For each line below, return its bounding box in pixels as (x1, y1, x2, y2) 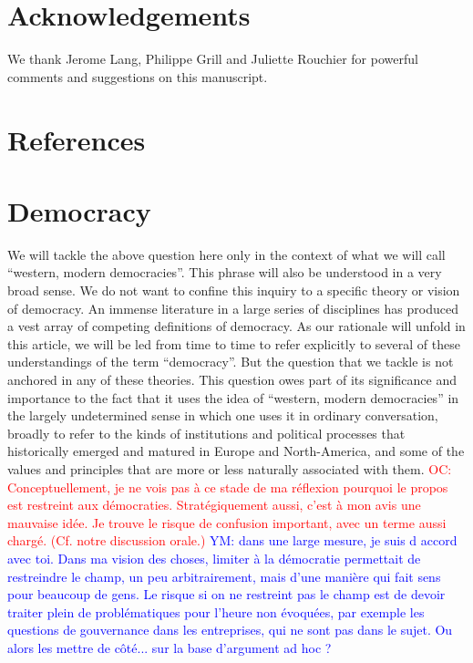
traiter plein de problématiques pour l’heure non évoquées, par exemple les (7, 602, 425, 621)
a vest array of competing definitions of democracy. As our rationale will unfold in (7, 316, 466, 336)
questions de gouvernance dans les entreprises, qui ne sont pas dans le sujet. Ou (7, 620, 453, 639)
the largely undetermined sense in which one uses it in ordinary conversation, (7, 406, 438, 425)
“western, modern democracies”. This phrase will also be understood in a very (7, 263, 442, 282)
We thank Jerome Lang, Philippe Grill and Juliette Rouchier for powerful (7, 49, 418, 68)
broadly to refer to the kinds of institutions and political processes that (7, 423, 406, 442)
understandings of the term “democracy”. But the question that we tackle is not (7, 352, 454, 371)
